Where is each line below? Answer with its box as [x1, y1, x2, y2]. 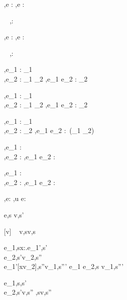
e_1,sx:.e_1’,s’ [4, 242, 48, 252]
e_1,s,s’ [4, 277, 27, 287]
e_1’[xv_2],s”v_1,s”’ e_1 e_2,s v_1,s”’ [4, 261, 124, 271]
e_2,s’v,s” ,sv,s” [4, 287, 52, 297]
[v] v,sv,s [4, 226, 36, 236]
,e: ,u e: [4, 193, 26, 203]
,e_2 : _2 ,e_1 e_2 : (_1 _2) [4, 125, 94, 135]
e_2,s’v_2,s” [4, 251, 42, 262]
